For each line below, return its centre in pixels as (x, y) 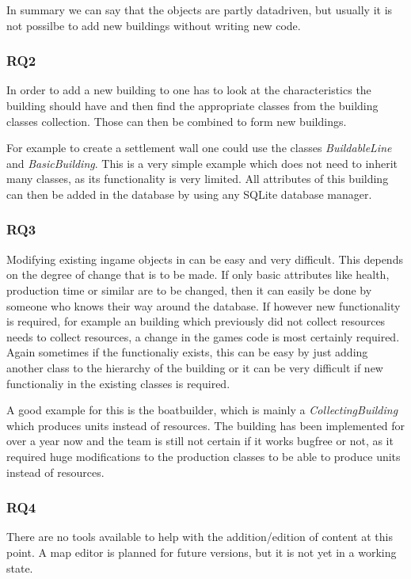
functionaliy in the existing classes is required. (118, 383)
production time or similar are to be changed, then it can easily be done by (189, 289)
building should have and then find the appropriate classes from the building (192, 105)
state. (20, 568)
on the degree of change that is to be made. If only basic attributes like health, (198, 274)
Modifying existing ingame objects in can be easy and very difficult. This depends (205, 259)
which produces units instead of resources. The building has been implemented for (206, 425)
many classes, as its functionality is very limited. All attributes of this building (198, 179)
